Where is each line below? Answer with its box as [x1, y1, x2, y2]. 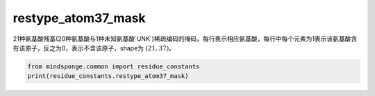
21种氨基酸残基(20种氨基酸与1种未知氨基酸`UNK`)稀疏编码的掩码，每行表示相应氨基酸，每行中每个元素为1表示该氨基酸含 [12, 35, 358, 43]
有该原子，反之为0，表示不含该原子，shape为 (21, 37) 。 [12, 44, 175, 52]
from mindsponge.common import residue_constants [27, 62, 200, 70]
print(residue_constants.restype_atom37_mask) [27, 73, 189, 80]
